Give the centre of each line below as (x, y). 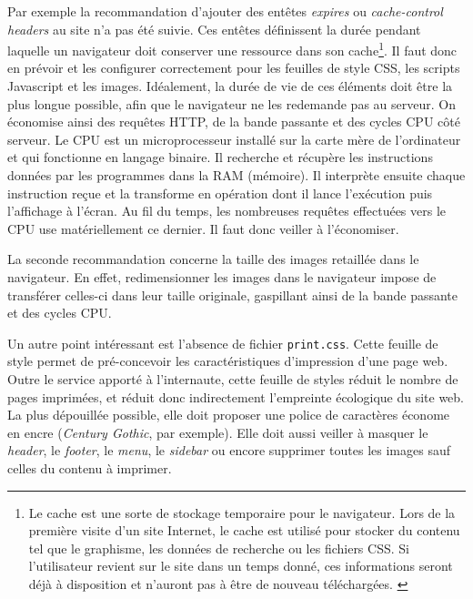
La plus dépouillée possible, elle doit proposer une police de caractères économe (229, 415)
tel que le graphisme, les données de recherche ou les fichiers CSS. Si (219, 548)
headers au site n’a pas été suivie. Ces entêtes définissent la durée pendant (214, 29)
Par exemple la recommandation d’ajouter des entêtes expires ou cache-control (225, 11)
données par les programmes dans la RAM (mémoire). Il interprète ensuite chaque (236, 175)
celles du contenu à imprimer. (90, 467)
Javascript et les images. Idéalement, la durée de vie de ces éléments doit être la (230, 86)
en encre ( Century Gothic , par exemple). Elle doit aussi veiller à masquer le (218, 432)
